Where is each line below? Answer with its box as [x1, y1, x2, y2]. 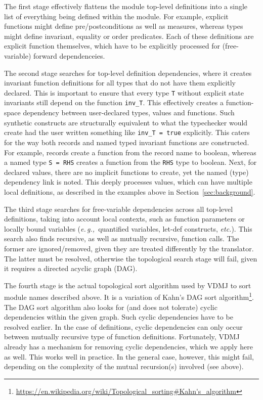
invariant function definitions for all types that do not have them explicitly [4, 77, 236, 88]
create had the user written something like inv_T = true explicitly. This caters [4, 127, 250, 138]
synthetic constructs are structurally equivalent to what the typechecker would [4, 117, 248, 127]
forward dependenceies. [33, 50, 105, 61]
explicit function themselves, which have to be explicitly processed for [4, 40, 220, 51]
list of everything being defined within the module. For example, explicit [4, 11, 229, 21]
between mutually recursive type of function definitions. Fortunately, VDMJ [4, 331, 240, 342]
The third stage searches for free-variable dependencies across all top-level [4, 203, 233, 214]
